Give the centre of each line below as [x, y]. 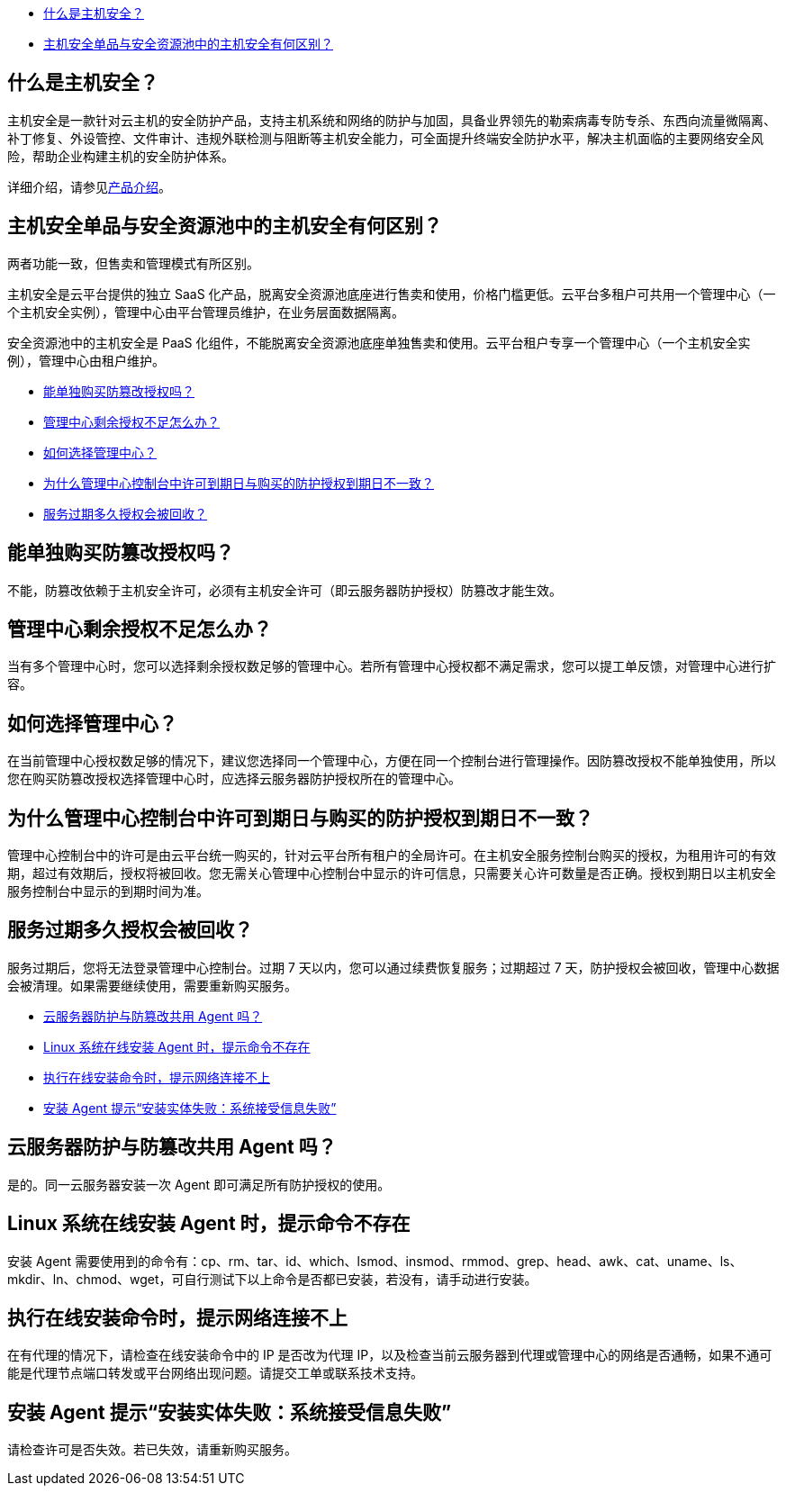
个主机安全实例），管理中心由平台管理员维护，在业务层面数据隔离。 [206, 312]
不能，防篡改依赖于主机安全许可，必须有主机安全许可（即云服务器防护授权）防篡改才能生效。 [285, 590]
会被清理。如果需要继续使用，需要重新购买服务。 [152, 985]
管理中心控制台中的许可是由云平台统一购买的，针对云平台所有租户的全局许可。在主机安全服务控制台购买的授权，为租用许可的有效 [392, 855]
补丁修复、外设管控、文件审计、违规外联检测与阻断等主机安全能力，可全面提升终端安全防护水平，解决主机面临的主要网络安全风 [385, 138]
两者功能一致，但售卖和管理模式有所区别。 [133, 263]
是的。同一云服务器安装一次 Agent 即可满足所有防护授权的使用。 [199, 1184]
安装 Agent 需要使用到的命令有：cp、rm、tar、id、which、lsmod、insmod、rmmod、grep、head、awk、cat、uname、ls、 [375, 1261]
